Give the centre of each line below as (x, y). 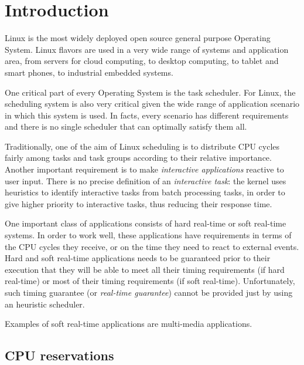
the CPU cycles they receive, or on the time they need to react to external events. (152, 246)
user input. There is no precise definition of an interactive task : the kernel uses (146, 180)
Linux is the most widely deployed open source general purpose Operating (138, 38)
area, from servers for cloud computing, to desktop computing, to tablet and (142, 61)
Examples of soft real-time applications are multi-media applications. (129, 324)
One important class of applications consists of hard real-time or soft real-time (146, 223)
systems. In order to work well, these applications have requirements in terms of (148, 235)
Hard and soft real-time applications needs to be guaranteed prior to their (138, 258)
